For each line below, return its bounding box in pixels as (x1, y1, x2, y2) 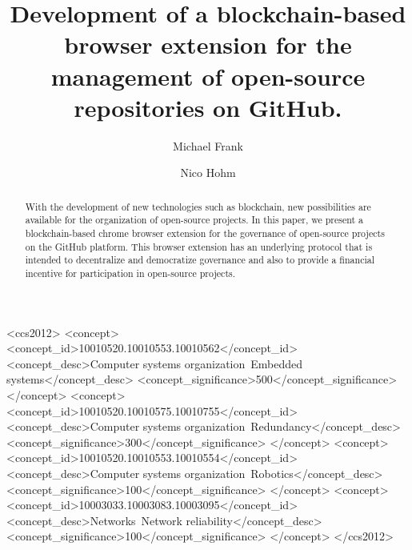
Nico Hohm (180, 164, 236, 181)
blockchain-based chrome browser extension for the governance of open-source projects (25, 226, 385, 239)
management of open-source (50, 59, 366, 92)
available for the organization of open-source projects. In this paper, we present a (25, 213, 364, 227)
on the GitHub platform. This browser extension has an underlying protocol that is (25, 239, 373, 253)
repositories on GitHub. (74, 90, 342, 123)
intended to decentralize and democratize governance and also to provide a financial (25, 253, 374, 267)
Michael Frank (173, 137, 243, 154)
